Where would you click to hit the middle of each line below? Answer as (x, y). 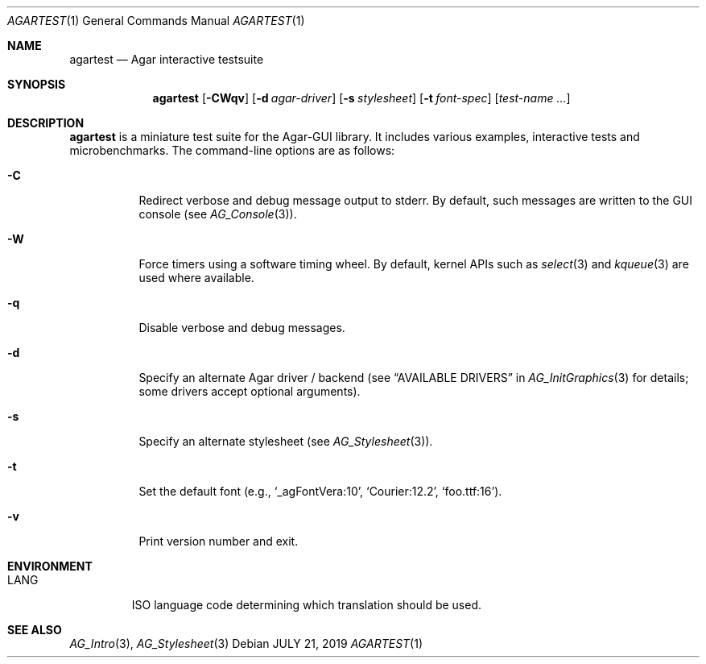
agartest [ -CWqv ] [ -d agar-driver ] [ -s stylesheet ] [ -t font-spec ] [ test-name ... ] (361, 98)
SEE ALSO (35, 630)
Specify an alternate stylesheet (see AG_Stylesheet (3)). (286, 441)
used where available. (196, 278)
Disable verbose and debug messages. (242, 328)
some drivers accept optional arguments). (250, 391)
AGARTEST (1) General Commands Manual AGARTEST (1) (156, 21)
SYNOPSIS (37, 84)
